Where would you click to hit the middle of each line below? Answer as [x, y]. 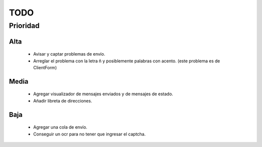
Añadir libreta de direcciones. [63, 101]
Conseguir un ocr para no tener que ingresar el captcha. [90, 134]
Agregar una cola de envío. [60, 127]
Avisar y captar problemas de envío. [69, 54]
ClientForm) [45, 67]
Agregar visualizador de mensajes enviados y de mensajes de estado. [103, 94]
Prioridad [24, 26]
